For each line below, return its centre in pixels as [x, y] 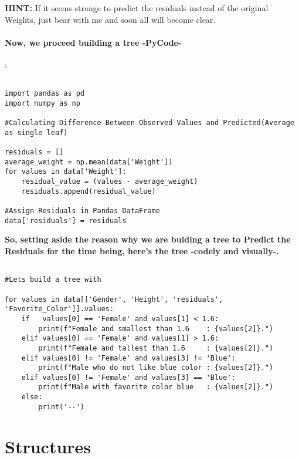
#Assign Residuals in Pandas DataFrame [82, 211]
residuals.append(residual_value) [89, 191]
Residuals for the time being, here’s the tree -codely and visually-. [142, 251]
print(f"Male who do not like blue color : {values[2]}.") [156, 368]
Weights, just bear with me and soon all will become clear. [110, 19]
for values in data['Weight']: [66, 172]
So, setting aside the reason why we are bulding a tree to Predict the [148, 239]
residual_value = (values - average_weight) [110, 182]
